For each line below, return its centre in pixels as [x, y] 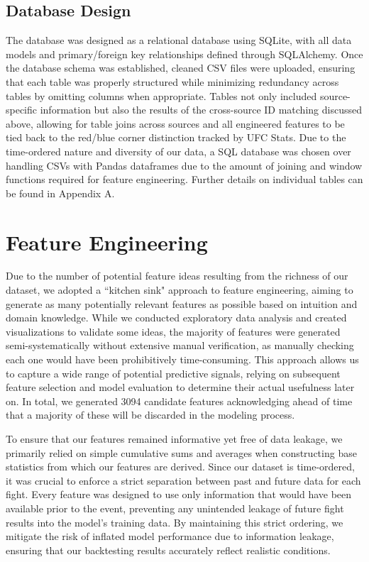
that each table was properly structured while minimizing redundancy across [172, 81]
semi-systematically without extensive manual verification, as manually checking [180, 345]
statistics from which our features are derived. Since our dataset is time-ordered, [180, 467]
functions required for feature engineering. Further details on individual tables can [184, 179]
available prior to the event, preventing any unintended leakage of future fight [175, 508]
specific [22, 110]
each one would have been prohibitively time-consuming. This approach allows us [182, 359]
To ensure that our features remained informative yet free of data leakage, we [174, 438]
